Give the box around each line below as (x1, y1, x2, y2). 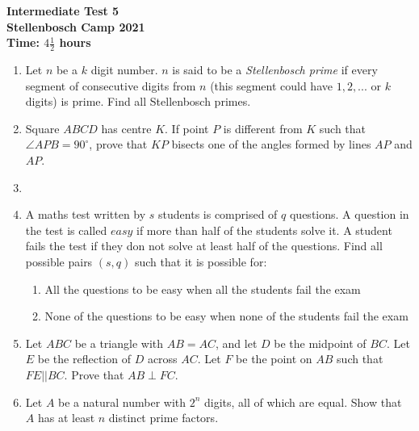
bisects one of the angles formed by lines (171, 136, 371, 153)
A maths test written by (25, 206, 146, 223)
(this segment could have (210, 77, 333, 94)
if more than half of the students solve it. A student (136, 221, 392, 238)
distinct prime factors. (108, 409, 219, 426)
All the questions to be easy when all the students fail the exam (44, 280, 361, 297)
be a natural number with (58, 393, 186, 410)
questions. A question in (289, 206, 409, 223)
